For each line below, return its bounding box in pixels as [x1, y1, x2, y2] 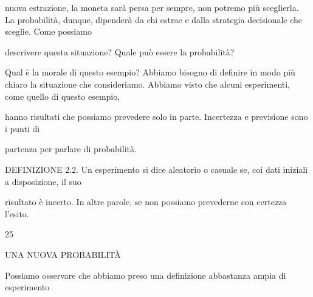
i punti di [5, 122, 40, 135]
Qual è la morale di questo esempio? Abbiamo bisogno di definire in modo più [5, 66, 295, 79]
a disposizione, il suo [5, 175, 81, 187]
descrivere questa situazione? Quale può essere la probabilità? [5, 45, 235, 58]
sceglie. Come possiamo [5, 25, 92, 38]
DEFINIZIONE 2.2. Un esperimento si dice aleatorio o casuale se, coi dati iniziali [5, 162, 308, 175]
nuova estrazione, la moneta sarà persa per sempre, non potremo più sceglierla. [5, 1, 299, 13]
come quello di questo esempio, [5, 89, 120, 102]
